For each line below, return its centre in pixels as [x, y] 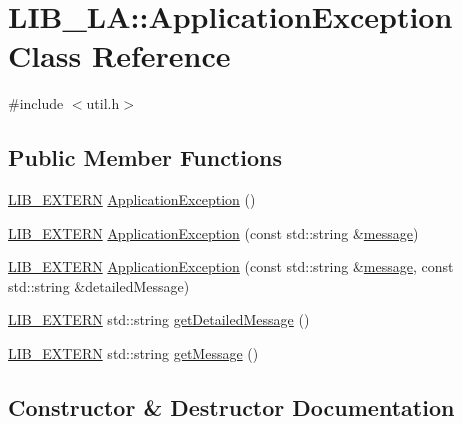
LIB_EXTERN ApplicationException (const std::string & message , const [231, 266]
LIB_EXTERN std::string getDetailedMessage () [159, 319]
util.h [103, 103]
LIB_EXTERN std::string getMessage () [133, 353]
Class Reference [119, 55]
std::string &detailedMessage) [99, 285]
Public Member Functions [145, 157]
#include [36, 103]
